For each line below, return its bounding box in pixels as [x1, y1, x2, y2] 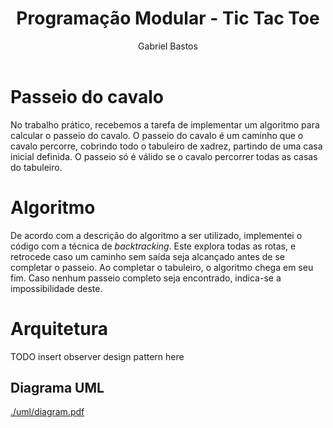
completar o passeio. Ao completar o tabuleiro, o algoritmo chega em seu [10, 261, 314, 273]
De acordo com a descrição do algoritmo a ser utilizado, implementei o [10, 229, 303, 241]
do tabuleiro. [10, 161, 63, 173]
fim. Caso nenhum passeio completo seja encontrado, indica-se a [10, 272, 282, 284]
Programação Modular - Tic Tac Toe [16, 7, 320, 30]
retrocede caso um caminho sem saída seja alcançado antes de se [10, 250, 285, 262]
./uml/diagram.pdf [10, 406, 85, 418]
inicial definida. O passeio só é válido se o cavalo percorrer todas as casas [10, 150, 318, 162]
